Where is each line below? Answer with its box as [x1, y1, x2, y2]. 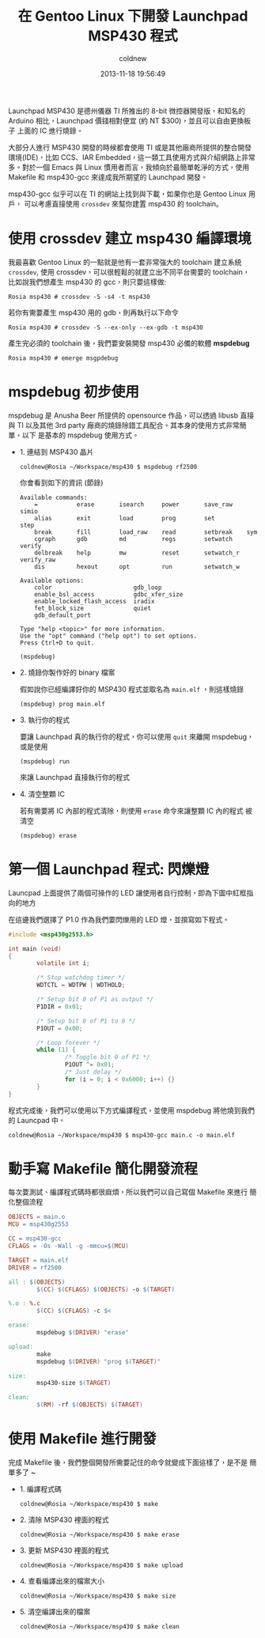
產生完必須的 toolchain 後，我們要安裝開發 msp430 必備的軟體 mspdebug [8, 338, 250, 348]
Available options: [19, 577, 85, 584]
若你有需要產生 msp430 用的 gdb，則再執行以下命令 [8, 308, 180, 317]
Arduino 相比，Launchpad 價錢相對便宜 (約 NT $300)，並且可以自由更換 [8, 115, 244, 125]
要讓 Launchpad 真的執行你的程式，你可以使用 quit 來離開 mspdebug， [19, 732, 255, 741]
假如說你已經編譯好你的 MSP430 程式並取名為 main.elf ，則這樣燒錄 [19, 684, 244, 694]
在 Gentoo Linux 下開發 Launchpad [17, 7, 248, 25]
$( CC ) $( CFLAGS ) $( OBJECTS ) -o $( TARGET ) [36, 1285, 176, 1293]
